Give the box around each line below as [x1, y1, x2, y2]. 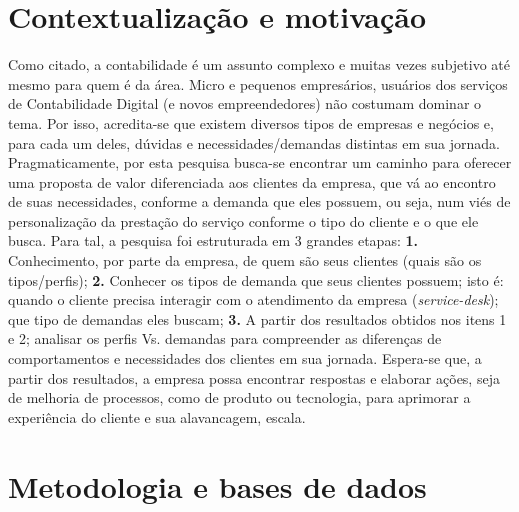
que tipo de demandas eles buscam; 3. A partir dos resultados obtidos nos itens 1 [8, 308, 507, 329]
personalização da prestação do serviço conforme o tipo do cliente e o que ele [8, 210, 479, 231]
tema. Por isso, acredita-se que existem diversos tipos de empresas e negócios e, [8, 112, 494, 133]
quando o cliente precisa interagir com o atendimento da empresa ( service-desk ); [8, 289, 499, 310]
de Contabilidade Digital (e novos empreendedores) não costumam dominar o [8, 93, 482, 114]
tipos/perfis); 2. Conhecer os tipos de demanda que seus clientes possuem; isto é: [8, 269, 504, 290]
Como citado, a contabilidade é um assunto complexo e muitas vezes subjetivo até [8, 54, 510, 75]
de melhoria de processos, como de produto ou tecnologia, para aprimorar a [8, 387, 471, 408]
